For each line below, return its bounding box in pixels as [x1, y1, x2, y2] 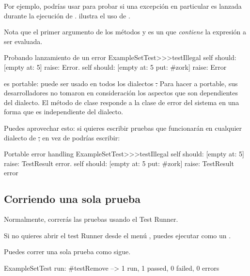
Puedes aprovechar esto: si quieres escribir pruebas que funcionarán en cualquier [4, 123, 242, 133]
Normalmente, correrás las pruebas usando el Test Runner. [4, 214, 178, 224]
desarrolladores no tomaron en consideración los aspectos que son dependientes [4, 88, 238, 98]
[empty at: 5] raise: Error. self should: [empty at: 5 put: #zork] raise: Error [4, 61, 227, 72]
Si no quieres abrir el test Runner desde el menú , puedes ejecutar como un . [4, 230, 231, 240]
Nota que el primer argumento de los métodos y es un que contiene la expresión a [4, 27, 247, 37]
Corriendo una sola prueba [4, 191, 141, 206]
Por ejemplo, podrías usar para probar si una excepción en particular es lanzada [4, 1, 242, 11]
